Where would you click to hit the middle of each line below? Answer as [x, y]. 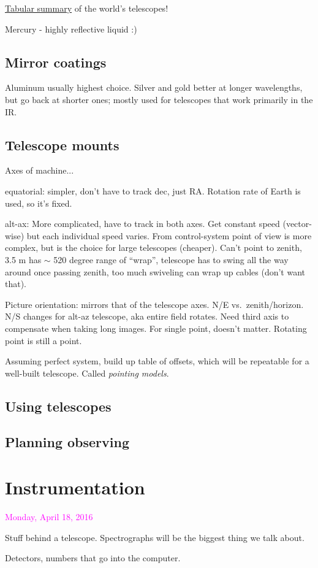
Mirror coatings [56, 62]
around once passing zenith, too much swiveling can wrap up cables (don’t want [155, 271]
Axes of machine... [40, 170]
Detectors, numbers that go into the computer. [93, 558]
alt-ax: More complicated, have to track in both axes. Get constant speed [142, 224]
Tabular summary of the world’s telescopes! [87, 8]
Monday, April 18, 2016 [49, 516]
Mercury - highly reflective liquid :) [71, 29]
